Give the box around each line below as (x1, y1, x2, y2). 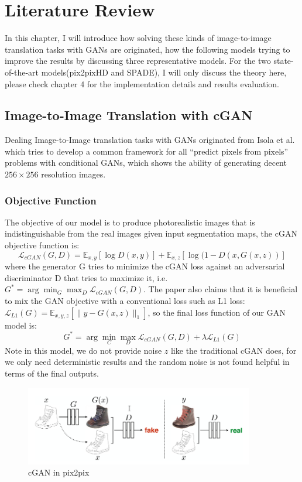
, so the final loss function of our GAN (147, 306, 286, 318)
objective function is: (5, 239, 80, 251)
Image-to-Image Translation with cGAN (5, 106, 253, 124)
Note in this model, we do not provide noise (5, 344, 162, 356)
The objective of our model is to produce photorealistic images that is (5, 216, 255, 228)
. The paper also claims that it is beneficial (143, 283, 298, 295)
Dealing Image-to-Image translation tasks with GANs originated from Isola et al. (5, 134, 295, 146)
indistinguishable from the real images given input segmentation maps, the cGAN (5, 227, 297, 240)
